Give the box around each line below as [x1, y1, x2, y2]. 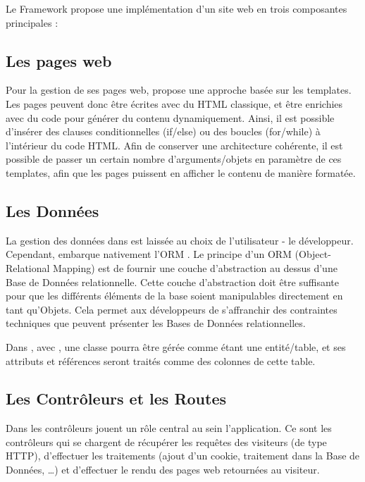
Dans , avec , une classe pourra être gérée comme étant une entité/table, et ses [6, 339, 346, 354]
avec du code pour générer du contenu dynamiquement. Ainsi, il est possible [6, 110, 335, 125]
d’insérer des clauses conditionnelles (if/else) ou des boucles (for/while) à [6, 124, 321, 139]
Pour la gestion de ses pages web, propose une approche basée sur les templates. [6, 82, 352, 97]
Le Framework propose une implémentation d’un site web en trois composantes [6, 1, 347, 16]
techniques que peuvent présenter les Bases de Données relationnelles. [6, 316, 306, 330]
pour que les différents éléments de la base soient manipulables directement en [6, 288, 343, 303]
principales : [6, 15, 58, 30]
